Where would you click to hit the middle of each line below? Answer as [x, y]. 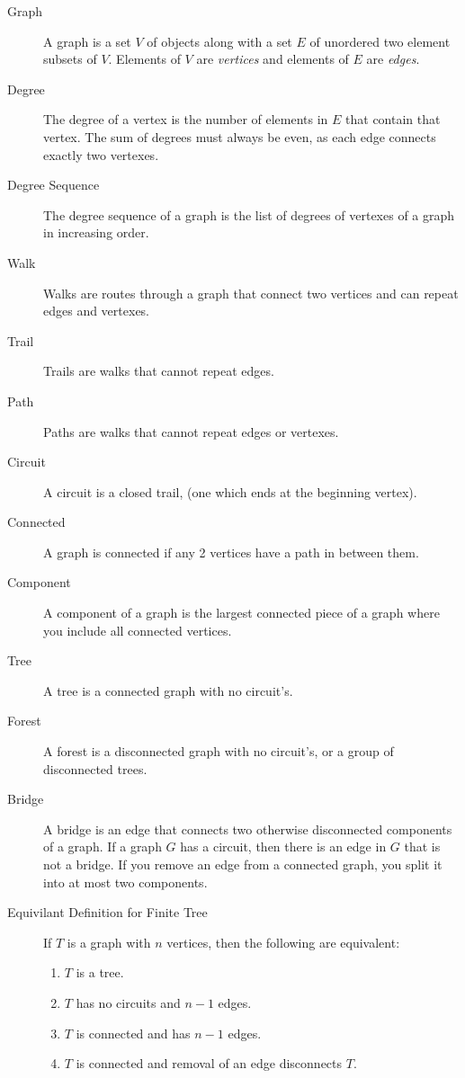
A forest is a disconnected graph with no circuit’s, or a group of [219, 751]
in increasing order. [96, 232]
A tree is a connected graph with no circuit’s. [168, 690]
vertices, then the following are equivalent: [283, 942]
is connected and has [133, 1033]
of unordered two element [380, 41]
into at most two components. [125, 882]
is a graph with [109, 942]
